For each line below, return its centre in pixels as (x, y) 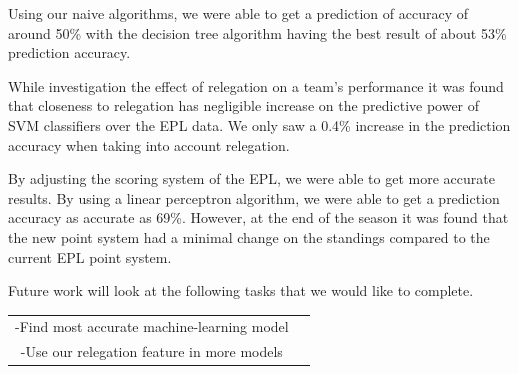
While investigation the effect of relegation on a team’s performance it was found (256, 85)
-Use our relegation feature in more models (151, 351)
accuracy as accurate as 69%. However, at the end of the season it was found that (258, 217)
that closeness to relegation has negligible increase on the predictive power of (244, 105)
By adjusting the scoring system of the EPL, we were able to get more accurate (251, 178)
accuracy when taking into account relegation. (149, 144)
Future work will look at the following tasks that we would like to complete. (241, 290)
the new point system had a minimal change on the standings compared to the (249, 236)
